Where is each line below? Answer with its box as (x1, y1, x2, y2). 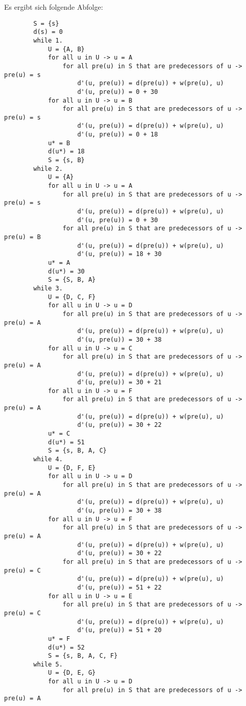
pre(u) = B (4, 233, 41, 241)
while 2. (33, 165, 63, 172)
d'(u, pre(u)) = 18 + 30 (77, 250, 162, 258)
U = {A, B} (48, 45, 85, 53)
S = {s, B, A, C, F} (48, 652, 118, 660)
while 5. (33, 660, 63, 668)
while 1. (33, 36, 63, 44)
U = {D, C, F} (48, 293, 96, 301)
